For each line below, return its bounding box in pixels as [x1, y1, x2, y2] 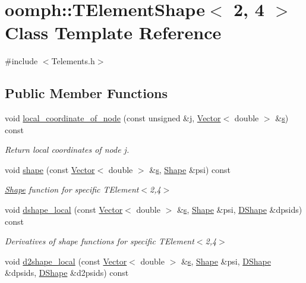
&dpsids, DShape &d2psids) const [5, 266, 129, 279]
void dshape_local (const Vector [5, 203, 123, 216]
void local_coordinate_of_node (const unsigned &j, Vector [5, 112, 221, 124]
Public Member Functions [5, 84, 168, 102]
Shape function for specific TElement [5, 183, 139, 196]
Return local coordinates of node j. [5, 143, 130, 156]
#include [5, 55, 38, 67]
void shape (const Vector [5, 163, 95, 175]
